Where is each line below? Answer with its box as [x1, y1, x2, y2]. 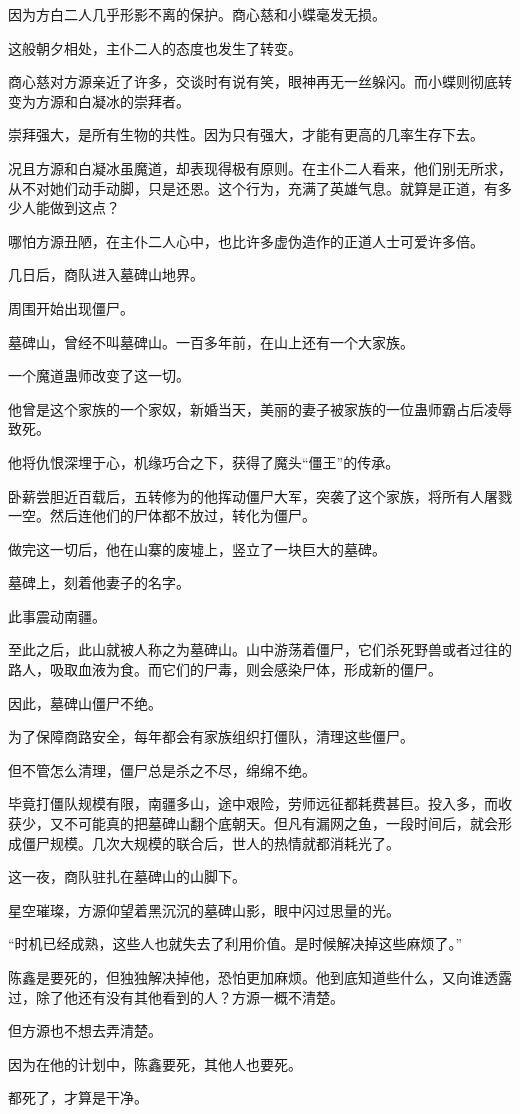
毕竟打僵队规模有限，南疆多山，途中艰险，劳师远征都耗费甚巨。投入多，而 [8, 793, 498, 814]
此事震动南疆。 [8, 605, 106, 626]
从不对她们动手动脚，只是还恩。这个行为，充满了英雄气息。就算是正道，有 [8, 177, 498, 198]
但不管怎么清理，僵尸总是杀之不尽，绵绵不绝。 [8, 759, 316, 780]
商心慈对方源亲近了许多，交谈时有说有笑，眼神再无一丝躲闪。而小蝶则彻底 [8, 71, 498, 92]
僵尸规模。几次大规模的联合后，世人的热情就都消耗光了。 [21, 832, 400, 853]
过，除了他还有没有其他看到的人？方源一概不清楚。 [8, 986, 344, 1007]
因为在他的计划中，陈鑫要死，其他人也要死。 [8, 1053, 302, 1074]
